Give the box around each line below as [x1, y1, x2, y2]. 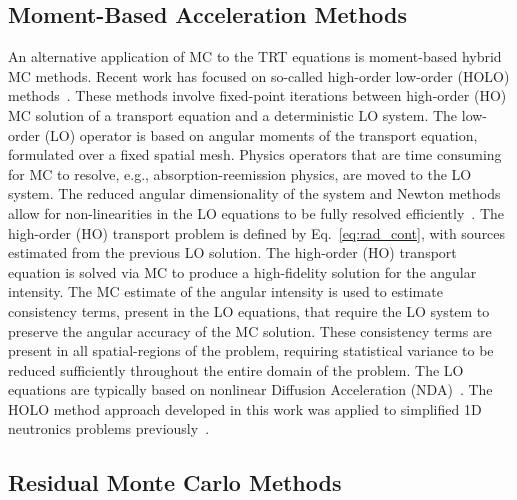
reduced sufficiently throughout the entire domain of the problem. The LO [8, 359, 464, 380]
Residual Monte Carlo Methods [8, 467, 342, 498]
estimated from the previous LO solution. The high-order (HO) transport [8, 242, 457, 263]
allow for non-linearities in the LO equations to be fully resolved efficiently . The [8, 202, 504, 223]
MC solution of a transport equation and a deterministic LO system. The [8, 104, 458, 125]
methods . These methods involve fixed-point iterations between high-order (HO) [8, 85, 507, 106]
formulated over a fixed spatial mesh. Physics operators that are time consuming [8, 144, 502, 165]
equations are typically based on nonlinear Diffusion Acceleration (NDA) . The [8, 379, 493, 400]
